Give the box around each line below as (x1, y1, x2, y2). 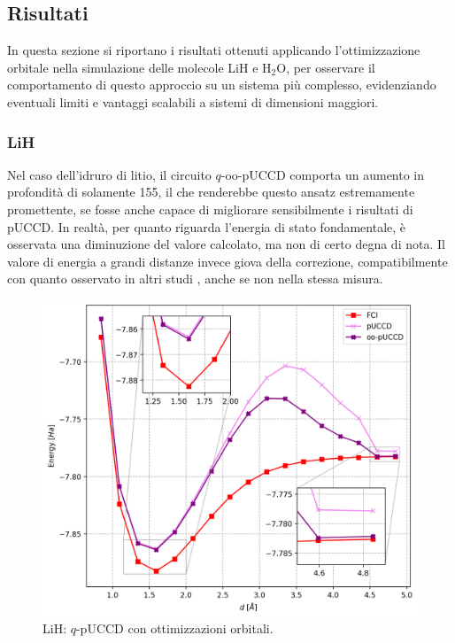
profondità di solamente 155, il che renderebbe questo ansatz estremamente (7, 182, 415, 201)
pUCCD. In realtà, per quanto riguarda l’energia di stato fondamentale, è (7, 217, 406, 236)
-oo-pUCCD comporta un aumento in (220, 165, 425, 183)
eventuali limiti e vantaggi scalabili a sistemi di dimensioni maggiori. (7, 92, 379, 111)
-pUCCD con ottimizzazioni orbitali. (75, 619, 274, 638)
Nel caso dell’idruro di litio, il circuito (7, 165, 212, 183)
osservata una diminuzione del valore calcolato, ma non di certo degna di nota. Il (7, 235, 445, 253)
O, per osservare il (276, 58, 375, 76)
